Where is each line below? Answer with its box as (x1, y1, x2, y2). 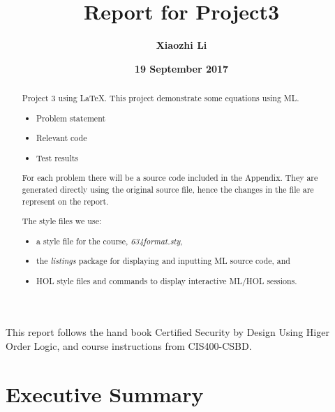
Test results (36, 152, 79, 163)
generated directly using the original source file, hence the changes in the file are (22, 183, 314, 195)
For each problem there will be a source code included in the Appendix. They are (22, 172, 318, 184)
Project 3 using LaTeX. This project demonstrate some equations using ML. (22, 92, 299, 104)
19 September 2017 (134, 61, 229, 75)
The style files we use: (22, 215, 102, 227)
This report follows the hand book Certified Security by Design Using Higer (6, 325, 329, 339)
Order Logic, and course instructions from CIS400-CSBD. (6, 339, 252, 353)
